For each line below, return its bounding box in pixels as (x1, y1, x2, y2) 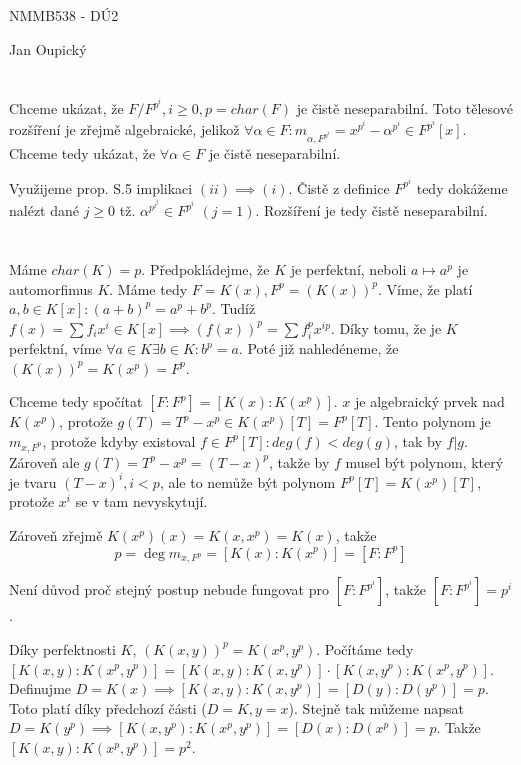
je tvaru (9, 471, 57, 492)
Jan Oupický (9, 38, 87, 59)
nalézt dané (9, 200, 79, 221)
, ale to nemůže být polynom (159, 471, 336, 492)
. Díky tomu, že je (330, 317, 442, 338)
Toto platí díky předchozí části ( (9, 697, 207, 718)
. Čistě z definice (288, 177, 390, 198)
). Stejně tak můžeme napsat (288, 697, 465, 718)
